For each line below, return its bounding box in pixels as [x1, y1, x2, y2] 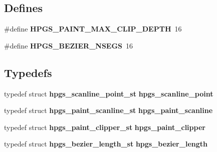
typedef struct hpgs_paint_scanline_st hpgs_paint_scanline [4, 105, 213, 115]
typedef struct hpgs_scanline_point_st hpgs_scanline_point [4, 88, 213, 98]
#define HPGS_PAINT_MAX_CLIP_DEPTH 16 [4, 23, 182, 34]
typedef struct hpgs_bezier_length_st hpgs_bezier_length [4, 138, 207, 149]
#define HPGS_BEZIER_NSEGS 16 [4, 40, 133, 50]
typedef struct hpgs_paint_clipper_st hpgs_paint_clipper [4, 121, 205, 132]
